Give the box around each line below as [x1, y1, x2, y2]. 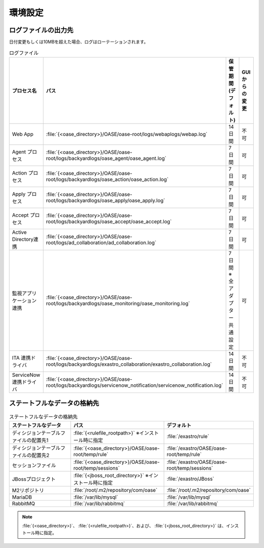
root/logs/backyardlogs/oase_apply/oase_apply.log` [45, 197, 165, 204]
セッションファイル [12, 462, 56, 469]
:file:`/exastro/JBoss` [166, 475, 215, 482]
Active [12, 229, 27, 236]
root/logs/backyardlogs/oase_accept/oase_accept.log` [45, 218, 172, 225]
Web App [12, 131, 34, 137]
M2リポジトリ [12, 487, 44, 494]
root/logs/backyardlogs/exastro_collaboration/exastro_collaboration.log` [45, 361, 212, 368]
